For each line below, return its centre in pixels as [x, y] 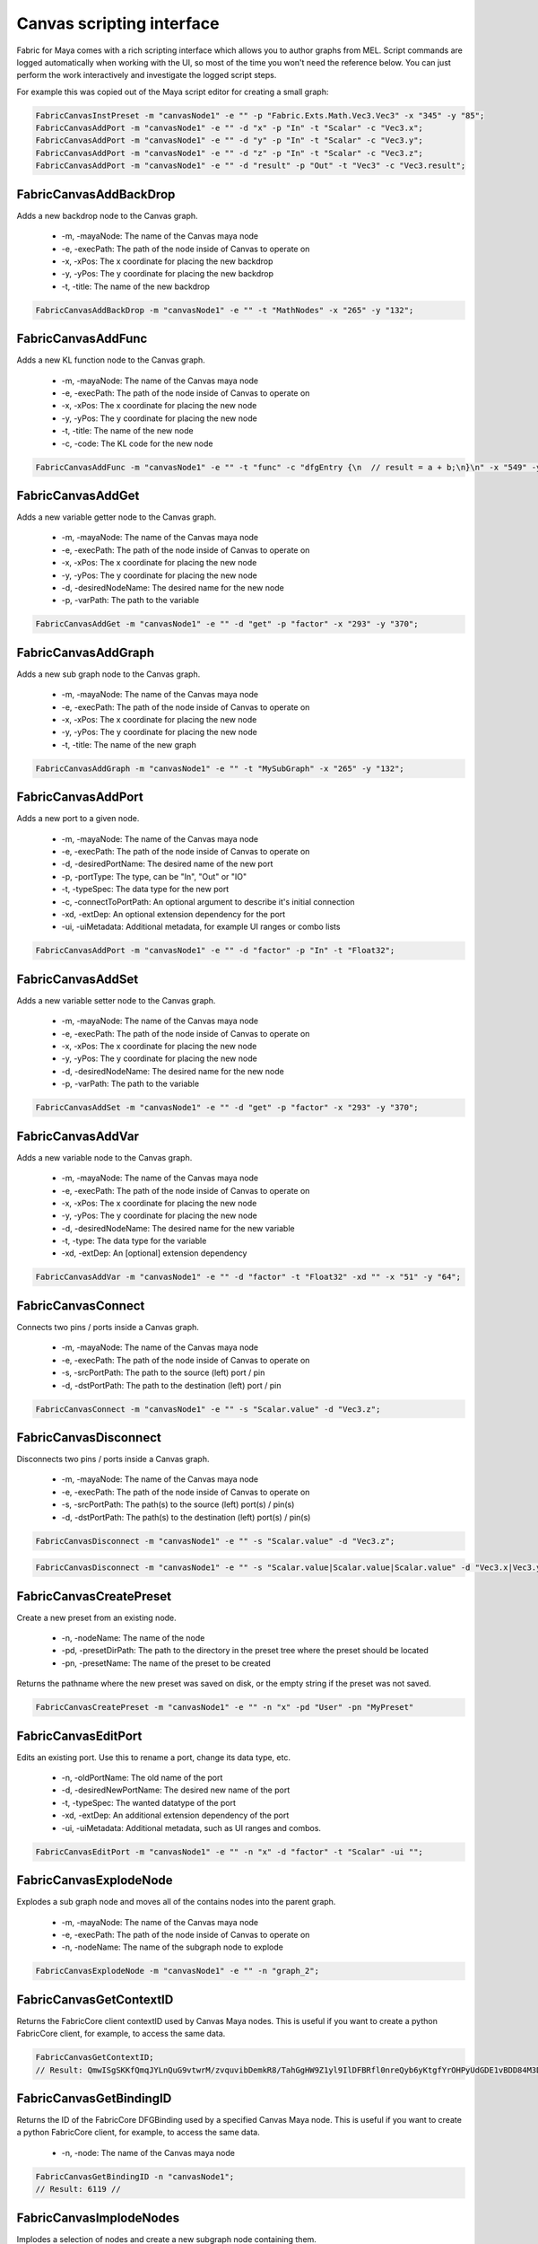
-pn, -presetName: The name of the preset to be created [166, 1663]
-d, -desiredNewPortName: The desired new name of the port [176, 1790]
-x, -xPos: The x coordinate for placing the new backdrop [167, 261]
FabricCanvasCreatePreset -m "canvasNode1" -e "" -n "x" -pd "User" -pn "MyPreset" [225, 1707]
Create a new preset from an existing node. [96, 1617]
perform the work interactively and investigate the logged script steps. [147, 75]
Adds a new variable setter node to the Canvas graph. [116, 1000]
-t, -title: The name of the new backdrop [135, 286]
